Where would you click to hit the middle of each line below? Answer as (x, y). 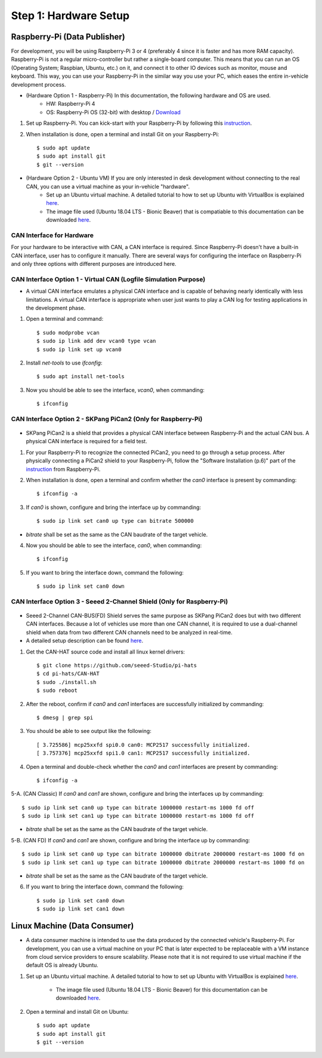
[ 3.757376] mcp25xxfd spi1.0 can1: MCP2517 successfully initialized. (143, 753)
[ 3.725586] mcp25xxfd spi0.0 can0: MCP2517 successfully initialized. (143, 745)
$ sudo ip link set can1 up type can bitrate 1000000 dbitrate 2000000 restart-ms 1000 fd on (163, 862)
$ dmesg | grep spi (65, 717)
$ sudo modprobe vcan (68, 332)
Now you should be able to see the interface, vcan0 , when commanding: (115, 390)
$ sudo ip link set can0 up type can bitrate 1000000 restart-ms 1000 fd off (138, 807)
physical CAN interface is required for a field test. (86, 441)
